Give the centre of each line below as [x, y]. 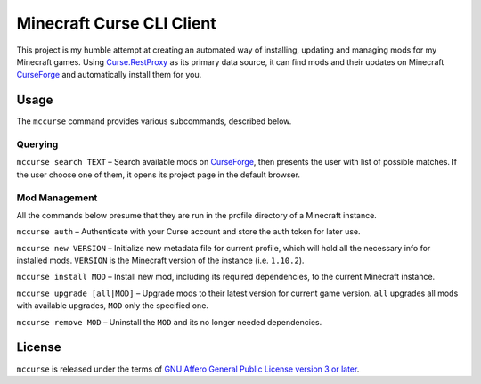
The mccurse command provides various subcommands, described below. [154, 121]
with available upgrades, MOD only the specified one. [113, 306]
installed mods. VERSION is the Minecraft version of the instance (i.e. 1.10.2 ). [160, 261]
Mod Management [57, 198]
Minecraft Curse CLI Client [117, 23]
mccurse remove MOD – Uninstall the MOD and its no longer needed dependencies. [169, 322]
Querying [37, 144]
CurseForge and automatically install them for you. [109, 75]
